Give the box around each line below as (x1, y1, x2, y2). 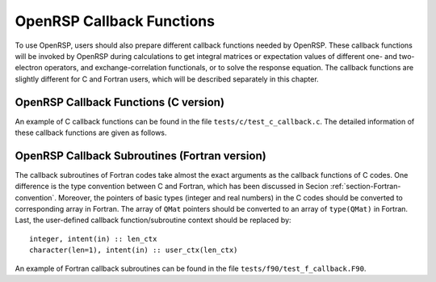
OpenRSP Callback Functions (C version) (15, 95, 225, 109)
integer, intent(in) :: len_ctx (29, 234, 157, 243)
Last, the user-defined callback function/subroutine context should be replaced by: (15, 215, 291, 225)
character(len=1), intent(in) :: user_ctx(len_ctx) (29, 246, 238, 255)
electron (15, 63, 43, 73)
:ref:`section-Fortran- (329, 182, 401, 192)
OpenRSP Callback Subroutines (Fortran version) (15, 149, 266, 162)
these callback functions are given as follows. (15, 128, 167, 137)
